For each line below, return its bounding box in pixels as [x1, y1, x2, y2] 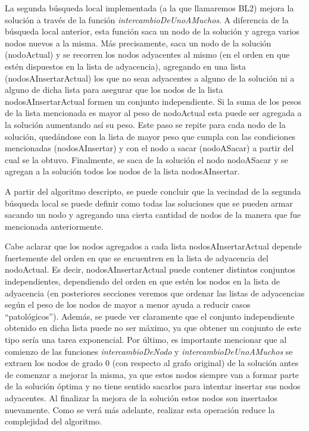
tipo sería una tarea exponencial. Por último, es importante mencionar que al [5, 333, 287, 346]
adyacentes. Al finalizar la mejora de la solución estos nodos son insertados [5, 392, 278, 404]
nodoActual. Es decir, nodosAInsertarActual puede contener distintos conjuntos [5, 263, 295, 276]
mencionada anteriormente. [5, 220, 104, 232]
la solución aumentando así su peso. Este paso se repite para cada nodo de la [5, 118, 286, 130]
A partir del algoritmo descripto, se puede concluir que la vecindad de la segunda [5, 185, 301, 197]
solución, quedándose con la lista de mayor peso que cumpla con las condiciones [5, 130, 296, 142]
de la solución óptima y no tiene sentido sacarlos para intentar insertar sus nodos [5, 380, 301, 392]
